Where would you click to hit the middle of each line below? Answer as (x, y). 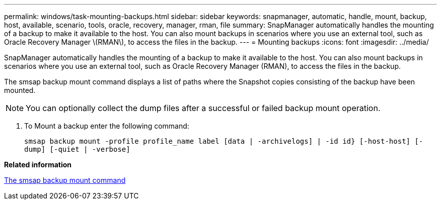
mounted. (20, 90)
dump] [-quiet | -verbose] (77, 149)
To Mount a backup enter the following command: (107, 126)
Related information (38, 165)
